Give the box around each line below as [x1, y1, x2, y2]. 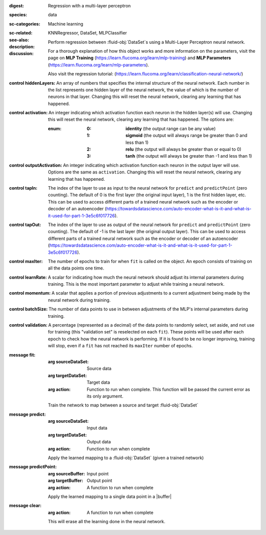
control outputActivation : [9, 162, 63, 168]
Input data [87, 425, 108, 431]
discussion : [9, 51, 34, 57]
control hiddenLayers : [9, 80, 56, 86]
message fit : [9, 352, 35, 358]
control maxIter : [9, 258, 43, 264]
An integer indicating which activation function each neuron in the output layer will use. [63, 162, 240, 168]
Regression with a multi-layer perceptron [48, 3, 131, 8]
